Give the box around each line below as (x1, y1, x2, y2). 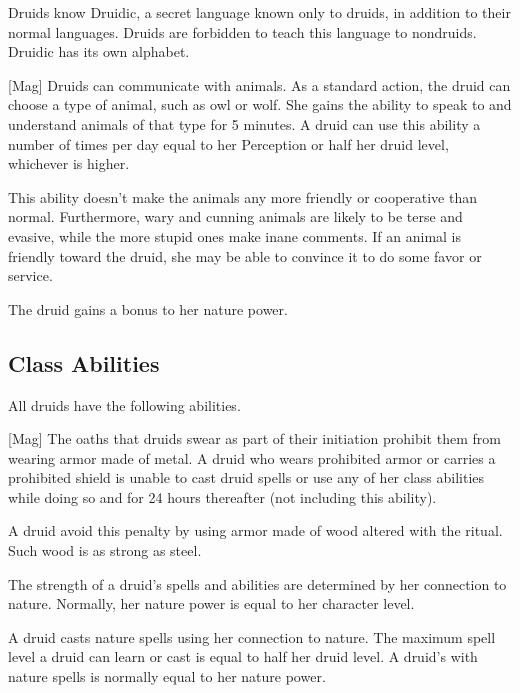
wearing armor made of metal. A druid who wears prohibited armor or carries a (8, 447, 496, 468)
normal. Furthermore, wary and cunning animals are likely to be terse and (8, 206, 463, 227)
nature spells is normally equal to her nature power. (8, 666, 326, 687)
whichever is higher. (8, 153, 130, 174)
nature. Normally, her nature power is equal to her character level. (8, 593, 415, 614)
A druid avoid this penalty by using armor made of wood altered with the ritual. (8, 520, 503, 541)
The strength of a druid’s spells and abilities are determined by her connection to (8, 573, 507, 594)
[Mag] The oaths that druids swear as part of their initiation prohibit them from (8, 428, 501, 449)
